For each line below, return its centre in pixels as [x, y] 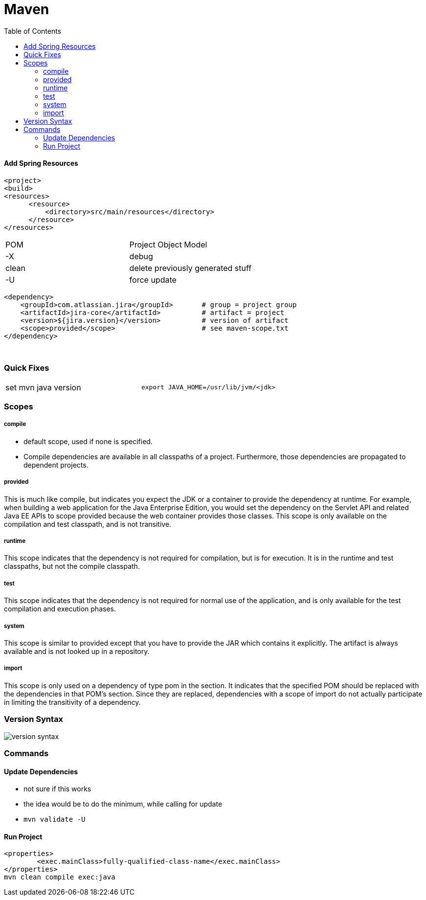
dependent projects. [56, 465]
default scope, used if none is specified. [88, 441]
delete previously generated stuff [191, 268]
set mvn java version [43, 387]
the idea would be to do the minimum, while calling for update [123, 804]
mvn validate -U [55, 820]
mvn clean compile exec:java [60, 877]
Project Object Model [168, 244]
